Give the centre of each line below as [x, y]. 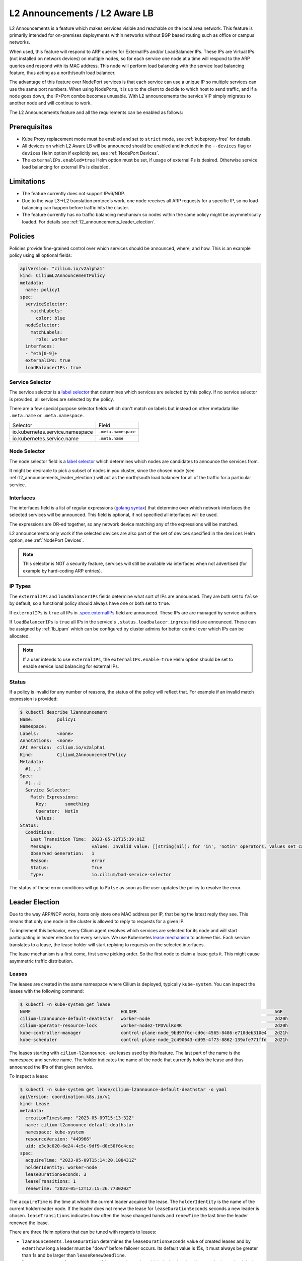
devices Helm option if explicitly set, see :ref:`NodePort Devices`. [91, 153]
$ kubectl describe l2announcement [64, 712]
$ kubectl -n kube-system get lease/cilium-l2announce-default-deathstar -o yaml [124, 1090]
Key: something [62, 804]
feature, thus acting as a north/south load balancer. [62, 73]
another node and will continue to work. [51, 103]
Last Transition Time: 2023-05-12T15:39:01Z [88, 839]
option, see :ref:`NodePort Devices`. [47, 540]
